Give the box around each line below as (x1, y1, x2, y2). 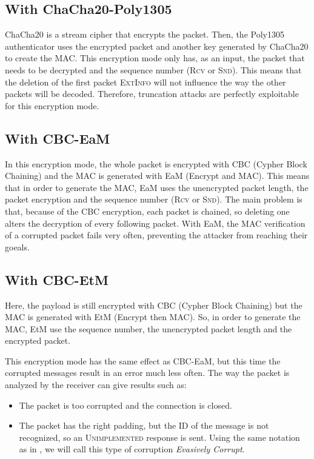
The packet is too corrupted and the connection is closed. (19, 398, 232, 411)
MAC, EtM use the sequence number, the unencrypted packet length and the (5, 322, 292, 335)
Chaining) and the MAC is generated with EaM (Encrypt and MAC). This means (5, 169, 310, 182)
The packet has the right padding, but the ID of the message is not (19, 419, 269, 432)
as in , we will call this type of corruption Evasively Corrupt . (19, 443, 245, 455)
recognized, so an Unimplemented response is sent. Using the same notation (19, 431, 300, 443)
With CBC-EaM (5, 129, 110, 147)
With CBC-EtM (5, 270, 109, 289)
